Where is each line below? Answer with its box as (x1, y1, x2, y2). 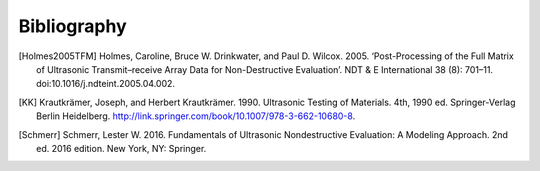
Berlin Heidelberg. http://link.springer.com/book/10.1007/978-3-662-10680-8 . (36, 110, 356, 122)
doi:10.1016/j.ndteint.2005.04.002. (36, 78, 175, 90)
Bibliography (18, 15, 127, 37)
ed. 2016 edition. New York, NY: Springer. (36, 142, 207, 154)
